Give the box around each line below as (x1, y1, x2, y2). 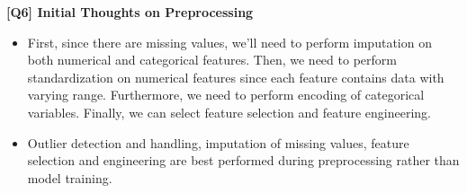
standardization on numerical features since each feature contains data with (27, 67, 445, 86)
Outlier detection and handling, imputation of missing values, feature (27, 133, 409, 152)
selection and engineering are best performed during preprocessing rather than (27, 151, 460, 170)
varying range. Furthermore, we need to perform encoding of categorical (27, 85, 425, 104)
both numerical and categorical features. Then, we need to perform (27, 50, 397, 69)
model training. (27, 168, 112, 187)
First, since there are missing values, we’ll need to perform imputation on (27, 32, 432, 51)
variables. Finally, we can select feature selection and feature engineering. (27, 102, 431, 121)
